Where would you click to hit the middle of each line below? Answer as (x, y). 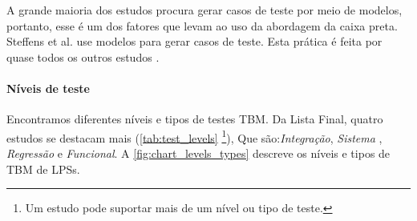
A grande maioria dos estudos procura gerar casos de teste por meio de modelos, (204, 10)
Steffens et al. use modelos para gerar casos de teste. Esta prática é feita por (194, 41)
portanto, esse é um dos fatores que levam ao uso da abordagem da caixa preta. (202, 25)
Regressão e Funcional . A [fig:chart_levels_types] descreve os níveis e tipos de (198, 153)
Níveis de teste (48, 88)
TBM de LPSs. (43, 169)
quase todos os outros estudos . (83, 56)
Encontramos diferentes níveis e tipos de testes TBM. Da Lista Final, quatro (195, 119)
